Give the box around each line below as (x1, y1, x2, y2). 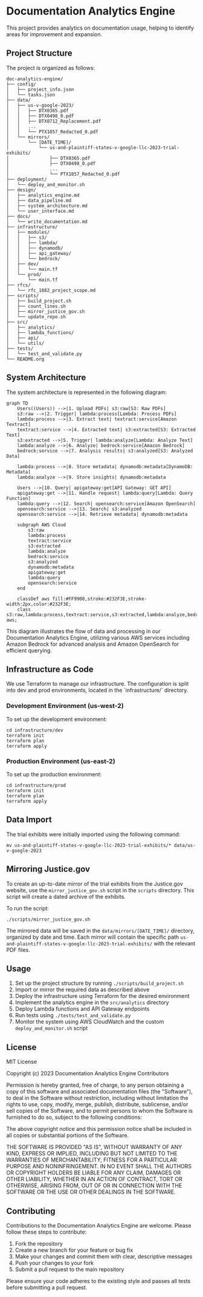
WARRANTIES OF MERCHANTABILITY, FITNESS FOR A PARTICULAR (6, 1156, 177, 1163)
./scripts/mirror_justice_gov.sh (6, 916, 91, 922)
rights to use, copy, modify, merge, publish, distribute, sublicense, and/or (6, 1101, 188, 1108)
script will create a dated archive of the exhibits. (6, 893, 126, 900)
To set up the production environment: (6, 770, 102, 777)
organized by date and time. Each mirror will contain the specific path (6, 933, 179, 941)
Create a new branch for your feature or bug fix (14, 1246, 134, 1254)
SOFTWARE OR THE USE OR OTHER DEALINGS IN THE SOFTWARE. (6, 1188, 176, 1196)
